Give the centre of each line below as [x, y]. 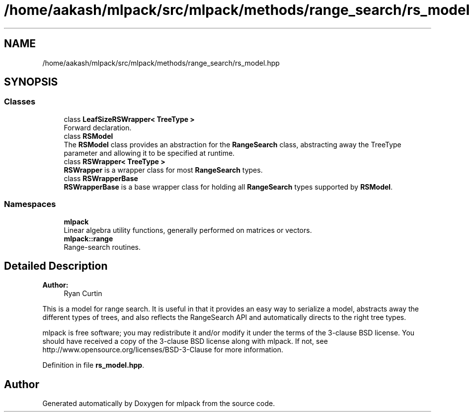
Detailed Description [56, 266]
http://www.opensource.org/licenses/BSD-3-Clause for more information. [163, 350]
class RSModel [88, 136]
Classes [20, 102]
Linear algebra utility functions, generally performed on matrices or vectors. [188, 230]
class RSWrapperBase [101, 178]
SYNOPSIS [31, 82]
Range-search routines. [102, 247]
